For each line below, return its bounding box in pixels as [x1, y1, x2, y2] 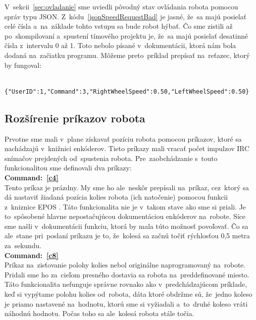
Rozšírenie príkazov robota [4, 110, 146, 125]
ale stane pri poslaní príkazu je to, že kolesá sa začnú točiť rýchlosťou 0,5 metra [4, 230, 250, 241]
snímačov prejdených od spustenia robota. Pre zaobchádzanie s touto [4, 153, 217, 163]
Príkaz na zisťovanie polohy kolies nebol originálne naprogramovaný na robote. [4, 260, 246, 270]
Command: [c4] [4, 172, 58, 182]
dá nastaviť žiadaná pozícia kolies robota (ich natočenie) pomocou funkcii [4, 192, 228, 202]
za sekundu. [4, 240, 42, 251]
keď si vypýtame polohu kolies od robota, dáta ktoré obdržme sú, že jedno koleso [4, 289, 253, 299]
